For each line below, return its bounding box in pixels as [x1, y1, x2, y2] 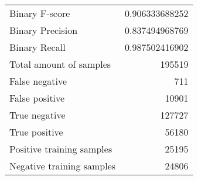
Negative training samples [9, 159, 116, 172]
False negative [9, 74, 67, 88]
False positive [9, 91, 65, 105]
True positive [9, 125, 63, 139]
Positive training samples [9, 142, 112, 155]
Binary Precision [9, 23, 78, 37]
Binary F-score [9, 6, 70, 20]
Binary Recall [9, 40, 66, 54]
